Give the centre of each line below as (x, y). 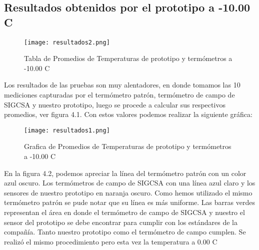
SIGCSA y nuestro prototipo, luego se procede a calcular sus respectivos (115, 104)
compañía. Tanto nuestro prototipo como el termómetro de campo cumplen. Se (125, 232)
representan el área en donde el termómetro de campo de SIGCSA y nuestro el (124, 212)
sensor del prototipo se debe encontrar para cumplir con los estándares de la (121, 222)
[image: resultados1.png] (67, 130)
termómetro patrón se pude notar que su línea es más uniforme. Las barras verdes (129, 202)
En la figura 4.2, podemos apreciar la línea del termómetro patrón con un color (125, 173)
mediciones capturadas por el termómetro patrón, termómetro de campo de (119, 95)
